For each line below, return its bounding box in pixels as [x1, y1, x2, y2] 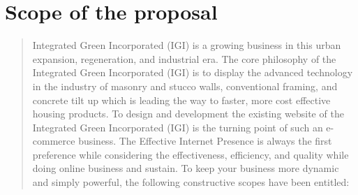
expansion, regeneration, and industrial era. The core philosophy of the [32, 51, 336, 66]
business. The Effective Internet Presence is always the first [78, 133, 332, 148]
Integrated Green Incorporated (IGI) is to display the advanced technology [32, 65, 353, 80]
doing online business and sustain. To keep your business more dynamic [32, 161, 339, 175]
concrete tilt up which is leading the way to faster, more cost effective [32, 92, 331, 107]
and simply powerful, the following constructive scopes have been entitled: [32, 175, 350, 189]
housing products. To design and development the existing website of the [32, 106, 344, 121]
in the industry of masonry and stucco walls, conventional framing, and [32, 78, 338, 93]
